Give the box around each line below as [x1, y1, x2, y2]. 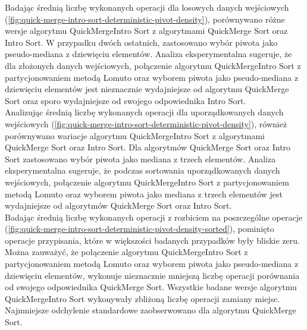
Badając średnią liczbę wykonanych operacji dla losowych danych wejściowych [5, 1, 289, 13]
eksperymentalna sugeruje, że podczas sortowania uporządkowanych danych [5, 164, 280, 177]
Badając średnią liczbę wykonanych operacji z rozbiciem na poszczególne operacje [5, 210, 303, 223]
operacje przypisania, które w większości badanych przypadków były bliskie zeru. [5, 234, 300, 246]
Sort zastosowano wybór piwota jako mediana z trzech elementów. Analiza [5, 152, 276, 165]
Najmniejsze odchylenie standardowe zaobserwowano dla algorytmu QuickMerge [5, 304, 296, 316]
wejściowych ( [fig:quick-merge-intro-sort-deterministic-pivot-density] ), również [5, 117, 287, 130]
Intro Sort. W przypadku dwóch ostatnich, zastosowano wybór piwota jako [5, 36, 278, 48]
